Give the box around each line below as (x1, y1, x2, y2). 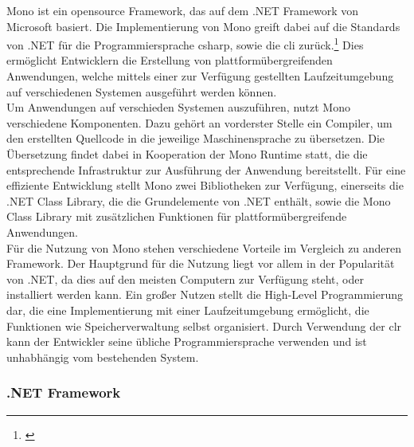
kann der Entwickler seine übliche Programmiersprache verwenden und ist (6, 333, 367, 350)
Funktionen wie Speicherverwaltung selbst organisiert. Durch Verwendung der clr (6, 317, 402, 334)
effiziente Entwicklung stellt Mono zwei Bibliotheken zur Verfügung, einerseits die (6, 177, 404, 194)
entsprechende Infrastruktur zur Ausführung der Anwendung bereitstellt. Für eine (6, 161, 406, 178)
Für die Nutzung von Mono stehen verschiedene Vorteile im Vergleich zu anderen (6, 239, 402, 256)
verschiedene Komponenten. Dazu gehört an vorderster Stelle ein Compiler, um (6, 114, 393, 131)
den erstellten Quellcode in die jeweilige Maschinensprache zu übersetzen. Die (6, 130, 385, 147)
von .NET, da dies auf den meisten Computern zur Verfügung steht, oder (6, 270, 364, 287)
